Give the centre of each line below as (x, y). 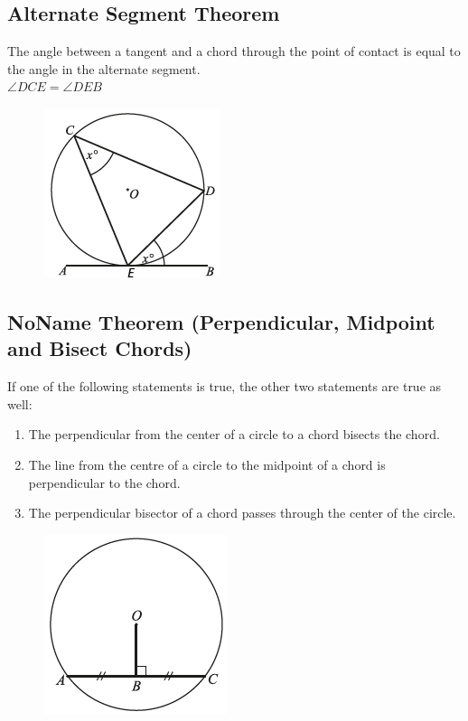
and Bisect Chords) (100, 348)
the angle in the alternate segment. (104, 68)
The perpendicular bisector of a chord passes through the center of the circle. (242, 513)
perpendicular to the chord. (104, 482)
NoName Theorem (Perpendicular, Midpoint (221, 321)
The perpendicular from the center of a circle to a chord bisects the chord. (234, 434)
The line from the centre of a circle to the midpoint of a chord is (207, 464)
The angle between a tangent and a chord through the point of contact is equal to (234, 51)
